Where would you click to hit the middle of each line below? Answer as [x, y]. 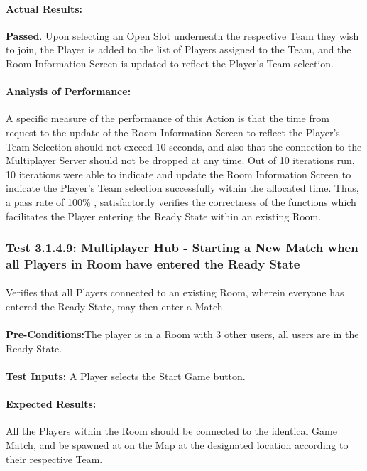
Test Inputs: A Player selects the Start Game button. [126, 376]
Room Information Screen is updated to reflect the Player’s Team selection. [170, 63]
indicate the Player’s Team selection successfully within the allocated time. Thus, [182, 188]
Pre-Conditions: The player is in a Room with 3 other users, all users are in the [182, 334]
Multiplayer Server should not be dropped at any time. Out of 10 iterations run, [180, 160]
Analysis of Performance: [69, 91]
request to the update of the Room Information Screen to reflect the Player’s [173, 132]
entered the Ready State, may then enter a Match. [116, 307]
